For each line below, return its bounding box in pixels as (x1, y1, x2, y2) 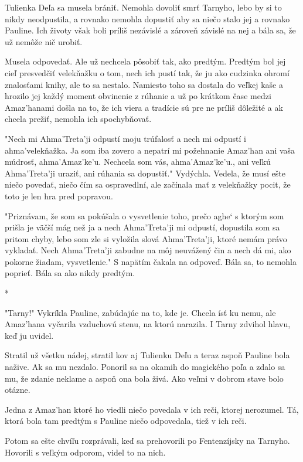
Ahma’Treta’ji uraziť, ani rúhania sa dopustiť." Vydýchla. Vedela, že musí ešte (5, 167, 285, 179)
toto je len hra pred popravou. (5, 189, 113, 202)
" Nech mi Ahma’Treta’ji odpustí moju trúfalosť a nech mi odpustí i (5, 132, 246, 144)
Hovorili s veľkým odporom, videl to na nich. (5, 446, 166, 458)
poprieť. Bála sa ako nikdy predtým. (5, 267, 135, 279)
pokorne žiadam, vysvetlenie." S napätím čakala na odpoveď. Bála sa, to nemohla (5, 255, 297, 267)
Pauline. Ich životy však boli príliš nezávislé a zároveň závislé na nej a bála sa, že (5, 24, 296, 36)
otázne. (5, 383, 30, 396)
